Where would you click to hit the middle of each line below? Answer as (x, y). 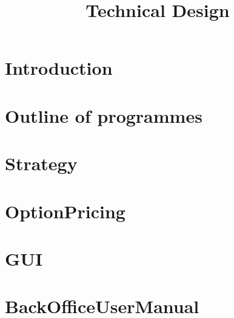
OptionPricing (65, 211)
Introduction (59, 68)
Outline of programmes (104, 115)
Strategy (41, 163)
